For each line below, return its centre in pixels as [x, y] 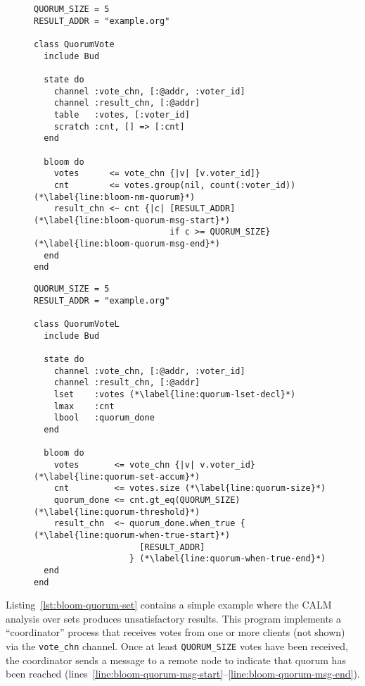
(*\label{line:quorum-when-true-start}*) [132, 535]
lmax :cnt [84, 406]
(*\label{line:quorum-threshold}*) [117, 512]
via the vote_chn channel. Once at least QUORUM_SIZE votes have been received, [177, 646]
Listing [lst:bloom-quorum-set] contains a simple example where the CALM [169, 605]
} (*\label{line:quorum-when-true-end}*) [228, 559]
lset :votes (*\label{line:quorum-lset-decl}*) [175, 394]
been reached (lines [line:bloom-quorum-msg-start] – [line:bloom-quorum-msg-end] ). [183, 674]
